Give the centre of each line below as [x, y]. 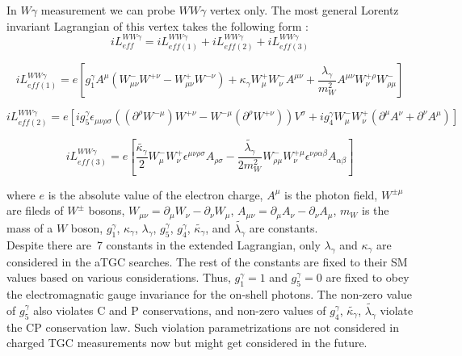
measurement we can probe [108, 10]
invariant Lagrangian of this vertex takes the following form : [157, 25]
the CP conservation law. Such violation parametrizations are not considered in [203, 327]
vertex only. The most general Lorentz [304, 10]
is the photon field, [331, 194]
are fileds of [35, 210]
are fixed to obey [367, 277]
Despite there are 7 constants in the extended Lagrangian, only [164, 244]
